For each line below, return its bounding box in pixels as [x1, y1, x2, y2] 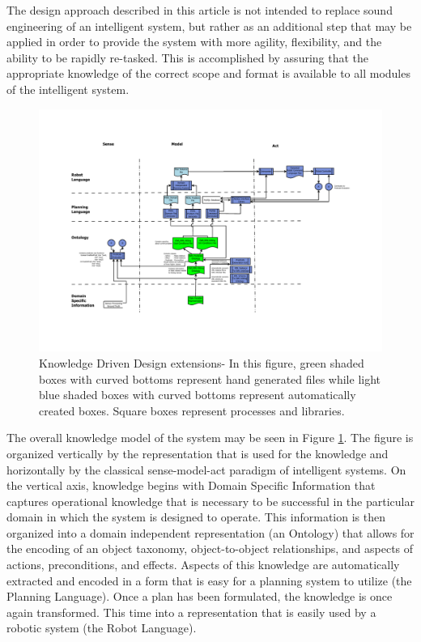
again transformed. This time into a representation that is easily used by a [6, 603, 376, 620]
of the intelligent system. [6, 80, 130, 97]
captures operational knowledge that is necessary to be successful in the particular [6, 492, 415, 509]
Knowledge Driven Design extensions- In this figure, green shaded [39, 354, 364, 371]
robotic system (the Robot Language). [6, 619, 197, 636]
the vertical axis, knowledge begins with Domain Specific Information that [6, 477, 376, 494]
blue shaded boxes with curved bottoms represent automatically [39, 386, 356, 403]
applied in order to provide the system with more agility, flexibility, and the [6, 33, 382, 50]
